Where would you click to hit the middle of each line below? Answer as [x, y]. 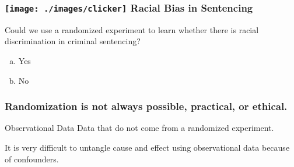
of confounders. [32, 159]
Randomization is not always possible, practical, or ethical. [146, 106]
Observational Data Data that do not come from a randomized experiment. [139, 128]
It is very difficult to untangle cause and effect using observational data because [147, 147]
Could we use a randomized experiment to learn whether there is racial [132, 29]
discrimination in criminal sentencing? [73, 41]
